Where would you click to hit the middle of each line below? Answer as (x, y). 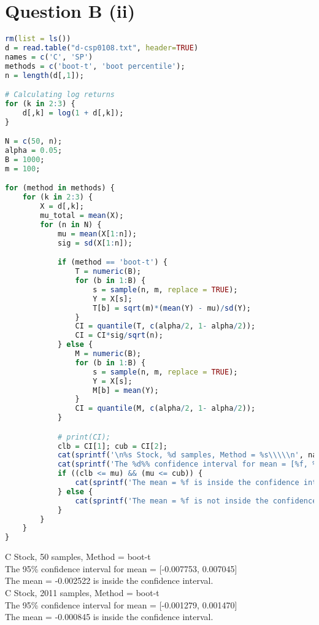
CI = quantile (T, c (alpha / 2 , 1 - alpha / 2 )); (165, 326)
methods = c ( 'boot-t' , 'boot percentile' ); (95, 66)
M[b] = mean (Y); (126, 390)
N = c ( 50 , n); (34, 142)
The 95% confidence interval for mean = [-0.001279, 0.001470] (121, 604)
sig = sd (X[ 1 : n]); (95, 243)
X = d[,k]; (62, 207)
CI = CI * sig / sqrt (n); (119, 336)
